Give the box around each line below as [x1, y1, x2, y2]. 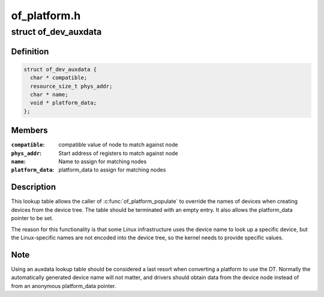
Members [11, 125, 48, 136]
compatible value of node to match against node [58, 141, 178, 148]
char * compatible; [30, 74, 88, 81]
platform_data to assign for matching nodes [58, 166, 166, 173]
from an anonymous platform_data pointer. [11, 282, 116, 289]
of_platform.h [11, 9, 81, 22]
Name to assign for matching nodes [58, 158, 147, 165]
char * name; [30, 91, 68, 98]
